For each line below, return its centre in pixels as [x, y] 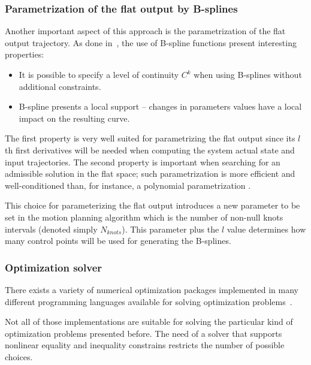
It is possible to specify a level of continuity [99, 74]
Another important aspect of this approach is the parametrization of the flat [145, 31]
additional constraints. [60, 86]
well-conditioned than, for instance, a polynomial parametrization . [128, 185]
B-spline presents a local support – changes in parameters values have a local [160, 106]
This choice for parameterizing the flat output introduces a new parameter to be [153, 205]
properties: [25, 54]
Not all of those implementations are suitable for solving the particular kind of [149, 322]
